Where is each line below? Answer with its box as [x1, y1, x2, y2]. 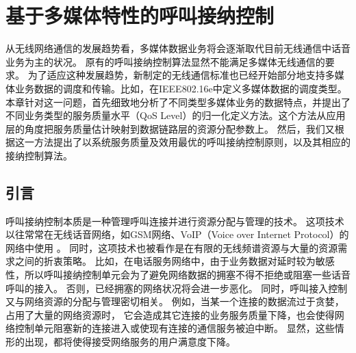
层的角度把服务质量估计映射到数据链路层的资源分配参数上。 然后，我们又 [5, 121, 335, 135]
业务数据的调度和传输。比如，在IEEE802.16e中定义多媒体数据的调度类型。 [14, 81, 347, 95]
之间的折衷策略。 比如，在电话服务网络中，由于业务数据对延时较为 [14, 254, 316, 268]
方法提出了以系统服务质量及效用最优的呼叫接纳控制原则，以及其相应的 [34, 135, 351, 149]
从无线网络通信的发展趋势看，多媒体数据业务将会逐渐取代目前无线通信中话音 [5, 41, 351, 55]
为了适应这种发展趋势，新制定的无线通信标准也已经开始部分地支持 [27, 68, 325, 82]
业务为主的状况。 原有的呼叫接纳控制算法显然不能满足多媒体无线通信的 [5, 54, 325, 68]
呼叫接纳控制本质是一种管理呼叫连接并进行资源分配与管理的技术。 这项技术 [5, 213, 344, 228]
